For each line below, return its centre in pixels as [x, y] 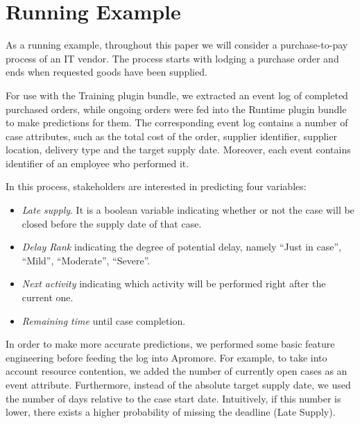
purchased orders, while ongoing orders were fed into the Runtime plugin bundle [176, 109]
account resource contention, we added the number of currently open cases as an [177, 371]
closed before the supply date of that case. [112, 223]
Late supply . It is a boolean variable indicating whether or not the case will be [188, 210]
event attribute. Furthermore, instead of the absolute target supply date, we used [178, 384]
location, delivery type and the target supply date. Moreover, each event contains [178, 150]
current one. [48, 297]
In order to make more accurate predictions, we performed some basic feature [170, 344]
